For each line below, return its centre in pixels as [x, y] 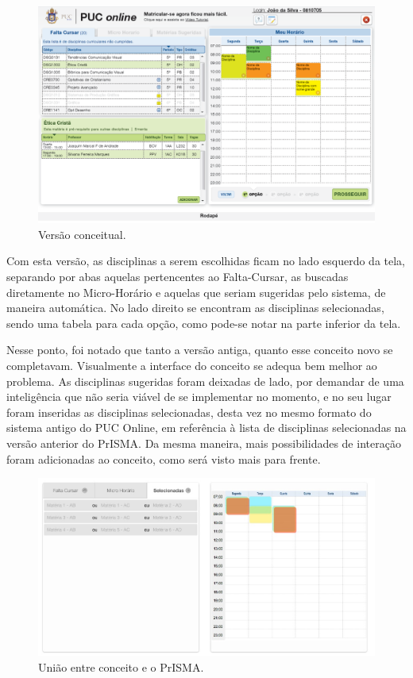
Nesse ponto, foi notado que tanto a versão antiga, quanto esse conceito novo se [200, 350]
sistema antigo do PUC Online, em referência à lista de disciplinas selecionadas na [206, 428]
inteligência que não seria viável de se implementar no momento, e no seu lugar [199, 397]
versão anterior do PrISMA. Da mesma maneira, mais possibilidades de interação [204, 443]
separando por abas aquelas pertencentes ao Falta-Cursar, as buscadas [178, 277]
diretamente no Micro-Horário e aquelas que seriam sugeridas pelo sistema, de [196, 292]
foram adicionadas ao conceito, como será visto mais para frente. [164, 458]
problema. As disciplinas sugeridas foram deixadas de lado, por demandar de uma [205, 381]
